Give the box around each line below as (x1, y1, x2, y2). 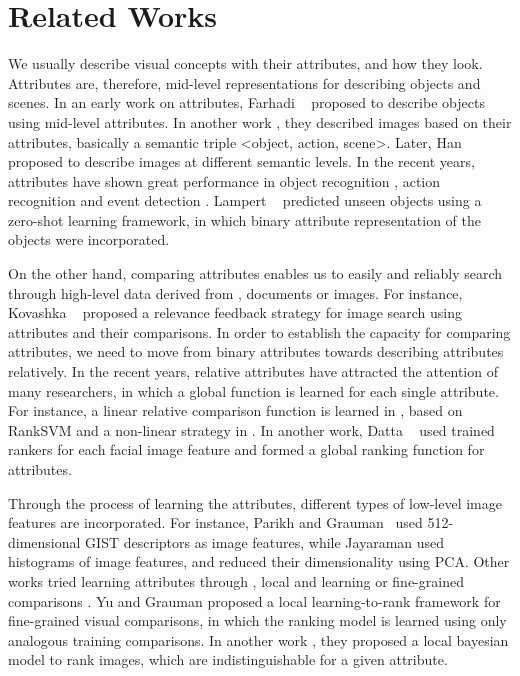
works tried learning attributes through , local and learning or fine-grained (8, 570, 464, 591)
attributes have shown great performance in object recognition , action (8, 170, 441, 191)
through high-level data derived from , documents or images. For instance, (8, 282, 463, 303)
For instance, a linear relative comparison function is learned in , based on (8, 400, 463, 421)
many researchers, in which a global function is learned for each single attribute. (8, 380, 499, 401)
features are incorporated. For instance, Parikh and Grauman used (8, 512, 423, 533)
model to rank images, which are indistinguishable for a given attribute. (8, 649, 448, 670)
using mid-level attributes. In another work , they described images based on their (8, 111, 512, 132)
